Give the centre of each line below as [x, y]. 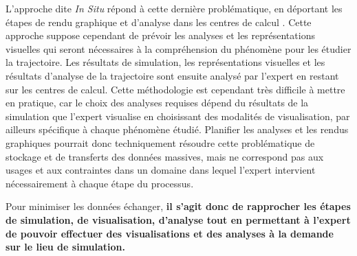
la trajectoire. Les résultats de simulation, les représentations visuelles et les [165, 62]
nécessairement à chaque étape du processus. [100, 183]
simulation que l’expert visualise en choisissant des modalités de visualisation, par [178, 116]
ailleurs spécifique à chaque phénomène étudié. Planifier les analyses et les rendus [177, 129]
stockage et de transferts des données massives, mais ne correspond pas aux [165, 156]
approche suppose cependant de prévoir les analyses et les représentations [160, 35]
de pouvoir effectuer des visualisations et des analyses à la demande [170, 233]
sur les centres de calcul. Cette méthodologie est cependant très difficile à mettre [175, 89]
